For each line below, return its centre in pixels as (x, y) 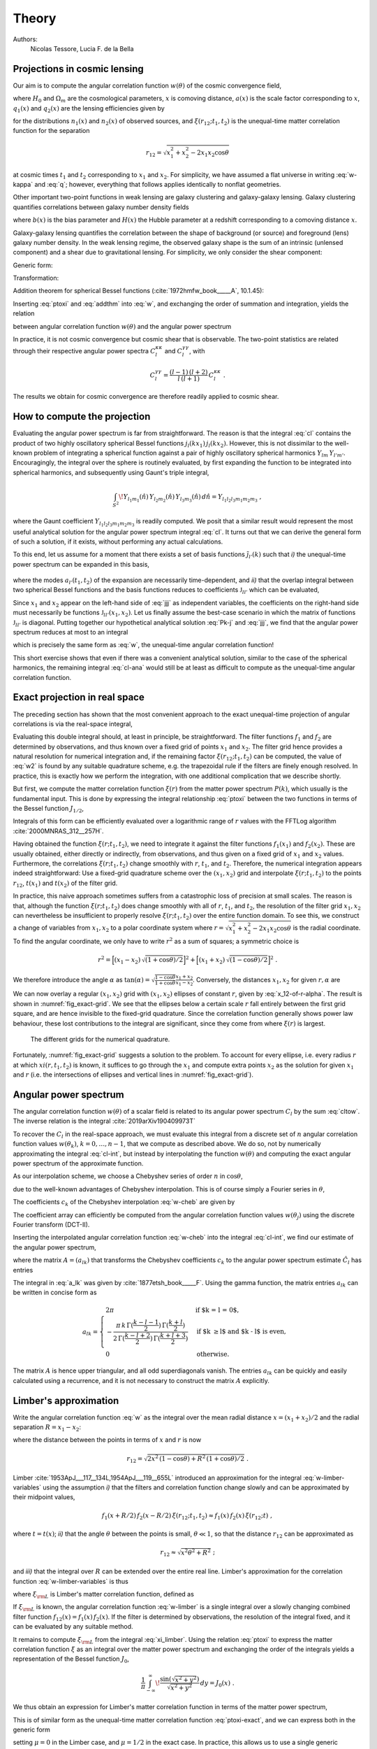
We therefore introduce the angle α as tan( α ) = (81, 979)
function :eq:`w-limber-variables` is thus (71, 1581)
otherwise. (213, 1354)
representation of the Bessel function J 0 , (71, 1660)
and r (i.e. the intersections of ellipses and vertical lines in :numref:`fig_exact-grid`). (133, 1075)
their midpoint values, (44, 1497)
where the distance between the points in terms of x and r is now (107, 1440)
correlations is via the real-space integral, (73, 723)
